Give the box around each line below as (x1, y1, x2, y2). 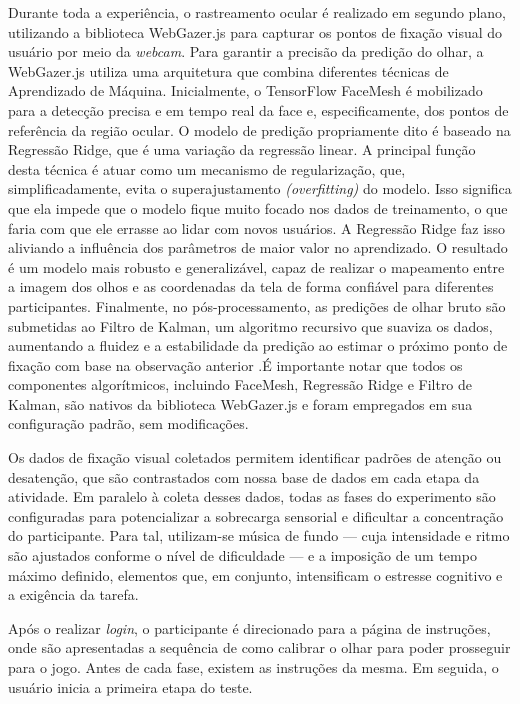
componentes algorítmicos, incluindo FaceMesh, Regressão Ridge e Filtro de (8, 374, 473, 395)
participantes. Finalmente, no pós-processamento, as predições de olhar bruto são (8, 295, 506, 316)
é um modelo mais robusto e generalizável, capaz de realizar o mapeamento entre (8, 256, 505, 277)
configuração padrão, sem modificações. (8, 413, 249, 434)
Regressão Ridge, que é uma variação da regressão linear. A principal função (8, 139, 476, 160)
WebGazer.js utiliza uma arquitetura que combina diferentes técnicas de (8, 60, 449, 81)
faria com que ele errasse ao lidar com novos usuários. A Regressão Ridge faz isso (8, 217, 506, 238)
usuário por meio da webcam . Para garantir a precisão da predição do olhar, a (8, 41, 484, 62)
